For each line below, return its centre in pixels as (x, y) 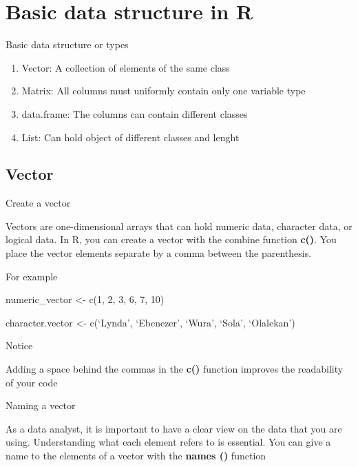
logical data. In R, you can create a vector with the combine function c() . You (171, 239)
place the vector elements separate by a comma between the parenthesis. (159, 253)
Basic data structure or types (67, 44)
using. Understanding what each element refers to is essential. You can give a (168, 442)
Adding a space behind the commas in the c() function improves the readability (175, 369)
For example (32, 276)
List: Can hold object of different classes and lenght (130, 137)
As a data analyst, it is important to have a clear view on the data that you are (174, 428)
